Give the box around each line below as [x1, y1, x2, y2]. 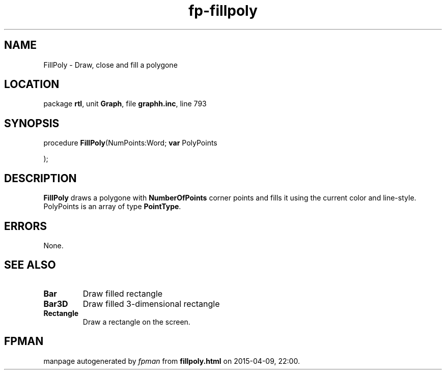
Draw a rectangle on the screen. [82, 317, 190, 326]
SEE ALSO [4, 258, 56, 272]
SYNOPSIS [4, 117, 60, 130]
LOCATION [4, 78, 60, 91]
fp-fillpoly [188, 2, 258, 19]
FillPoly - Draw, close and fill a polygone [43, 60, 178, 69]
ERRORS [4, 219, 47, 233]
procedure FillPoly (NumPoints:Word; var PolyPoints [43, 138, 217, 148]
